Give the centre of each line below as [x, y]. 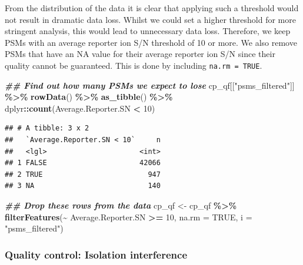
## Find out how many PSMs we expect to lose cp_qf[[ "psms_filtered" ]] [150, 85]
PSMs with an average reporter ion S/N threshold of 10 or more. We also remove [151, 42]
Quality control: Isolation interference [96, 254]
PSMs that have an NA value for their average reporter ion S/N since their [140, 54]
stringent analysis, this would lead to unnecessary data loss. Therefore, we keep [148, 31]
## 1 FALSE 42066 [83, 163]
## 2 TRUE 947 [83, 174]
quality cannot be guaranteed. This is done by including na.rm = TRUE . [134, 65]
